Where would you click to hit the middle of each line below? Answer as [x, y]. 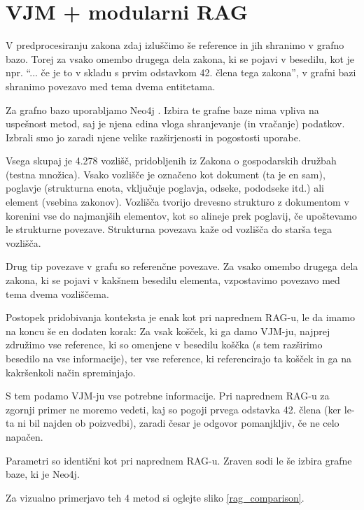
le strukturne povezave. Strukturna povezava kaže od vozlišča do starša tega [169, 229]
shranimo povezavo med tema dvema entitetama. [111, 86]
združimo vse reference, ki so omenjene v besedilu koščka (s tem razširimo [164, 345]
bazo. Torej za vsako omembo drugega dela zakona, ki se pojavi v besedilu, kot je [180, 58]
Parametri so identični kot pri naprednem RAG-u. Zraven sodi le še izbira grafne [179, 460]
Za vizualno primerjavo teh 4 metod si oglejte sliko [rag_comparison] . [155, 497]
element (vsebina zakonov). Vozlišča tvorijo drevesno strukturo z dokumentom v [177, 202]
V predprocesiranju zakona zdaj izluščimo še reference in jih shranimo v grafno [175, 45]
